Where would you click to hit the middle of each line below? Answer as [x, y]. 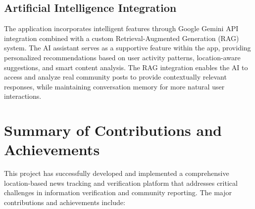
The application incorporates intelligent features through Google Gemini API [121, 28]
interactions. [23, 96]
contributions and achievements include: [65, 202]
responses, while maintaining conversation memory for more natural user [114, 86]
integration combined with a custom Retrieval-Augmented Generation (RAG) [122, 38]
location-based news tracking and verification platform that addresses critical [121, 183]
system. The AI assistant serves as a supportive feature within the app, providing [127, 48]
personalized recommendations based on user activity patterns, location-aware [122, 57]
